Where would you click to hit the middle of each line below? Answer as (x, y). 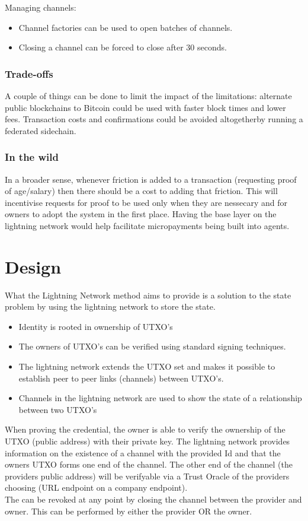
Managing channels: (41, 7)
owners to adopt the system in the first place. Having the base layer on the (141, 214)
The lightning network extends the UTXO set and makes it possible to (147, 366)
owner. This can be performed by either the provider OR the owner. (129, 511)
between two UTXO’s (58, 409)
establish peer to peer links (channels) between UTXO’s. (121, 378)
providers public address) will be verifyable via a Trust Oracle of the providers (147, 476)
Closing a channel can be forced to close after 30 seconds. (123, 47)
